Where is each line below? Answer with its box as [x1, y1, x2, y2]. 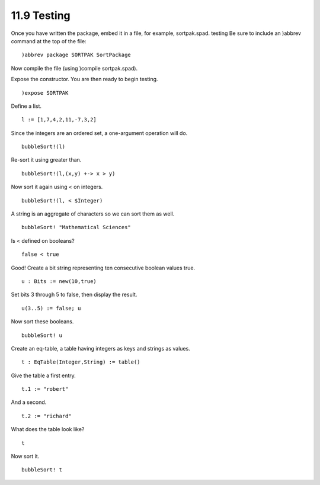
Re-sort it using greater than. [11, 156, 82, 163]
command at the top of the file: [11, 37, 87, 44]
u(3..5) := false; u [21, 305, 81, 311]
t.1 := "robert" [21, 386, 69, 393]
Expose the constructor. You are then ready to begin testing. [11, 76, 158, 83]
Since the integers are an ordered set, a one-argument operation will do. [11, 129, 188, 136]
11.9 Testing [11, 9, 71, 22]
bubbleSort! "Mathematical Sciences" [21, 224, 132, 231]
